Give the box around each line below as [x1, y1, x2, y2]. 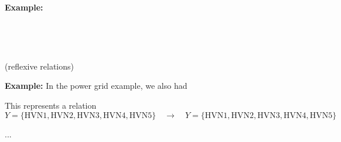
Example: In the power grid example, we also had [5, 79, 187, 92]
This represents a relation [5, 99, 97, 111]
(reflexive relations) [5, 60, 74, 72]
